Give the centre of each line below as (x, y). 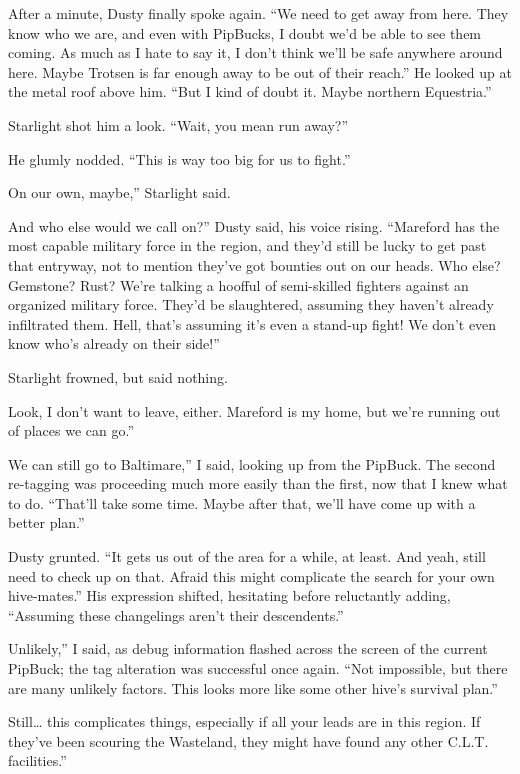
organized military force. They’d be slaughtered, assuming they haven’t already (251, 304)
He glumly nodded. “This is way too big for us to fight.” (179, 158)
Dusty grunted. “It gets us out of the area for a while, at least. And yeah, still (247, 556)
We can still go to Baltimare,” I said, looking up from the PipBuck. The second (252, 463)
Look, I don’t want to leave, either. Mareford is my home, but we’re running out (254, 410)
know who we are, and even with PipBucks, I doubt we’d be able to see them (245, 32)
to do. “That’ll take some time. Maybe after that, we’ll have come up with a (242, 502)
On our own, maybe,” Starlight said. (119, 192)
